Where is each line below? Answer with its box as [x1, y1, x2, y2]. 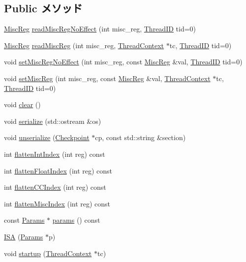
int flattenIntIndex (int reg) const [4, 148, 105, 159]
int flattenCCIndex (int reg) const [4, 182, 106, 192]
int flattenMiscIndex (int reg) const [4, 198, 111, 208]
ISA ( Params [4, 231, 43, 241]
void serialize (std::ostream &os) [4, 116, 101, 126]
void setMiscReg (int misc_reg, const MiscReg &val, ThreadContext [4, 73, 211, 83]
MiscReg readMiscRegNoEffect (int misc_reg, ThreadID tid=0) [4, 24, 196, 34]
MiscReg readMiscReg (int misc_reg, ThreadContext [4, 40, 164, 50]
